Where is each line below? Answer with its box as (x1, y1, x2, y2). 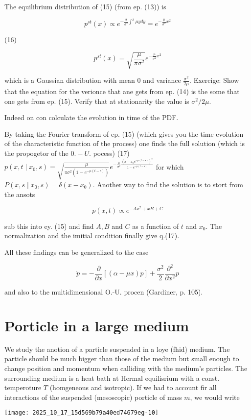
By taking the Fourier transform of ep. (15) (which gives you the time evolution (4, 128, 244, 139)
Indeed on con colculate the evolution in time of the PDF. (4, 112, 179, 123)
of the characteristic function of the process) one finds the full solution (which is (4, 138, 245, 148)
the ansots (4, 189, 35, 199)
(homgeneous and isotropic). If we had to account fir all (49, 382, 217, 393)
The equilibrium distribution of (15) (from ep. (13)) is (4, 1, 166, 11)
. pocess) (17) (89, 148, 130, 158)
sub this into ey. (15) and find (4, 221, 94, 231)
